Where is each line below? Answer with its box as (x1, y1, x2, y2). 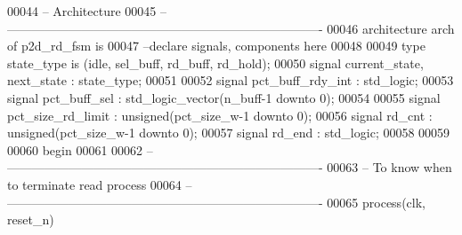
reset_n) (7, 210, 54, 229)
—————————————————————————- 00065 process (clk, (7, 192, 426, 211)
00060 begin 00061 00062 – (7, 140, 153, 159)
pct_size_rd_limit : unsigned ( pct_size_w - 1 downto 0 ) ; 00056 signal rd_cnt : (7, 106, 433, 124)
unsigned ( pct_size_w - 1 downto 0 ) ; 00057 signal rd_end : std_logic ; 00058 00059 (7, 123, 450, 142)
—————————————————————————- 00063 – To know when (7, 158, 452, 176)
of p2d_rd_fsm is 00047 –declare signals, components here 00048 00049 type (7, 36, 426, 55)
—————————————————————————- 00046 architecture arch (7, 19, 455, 37)
